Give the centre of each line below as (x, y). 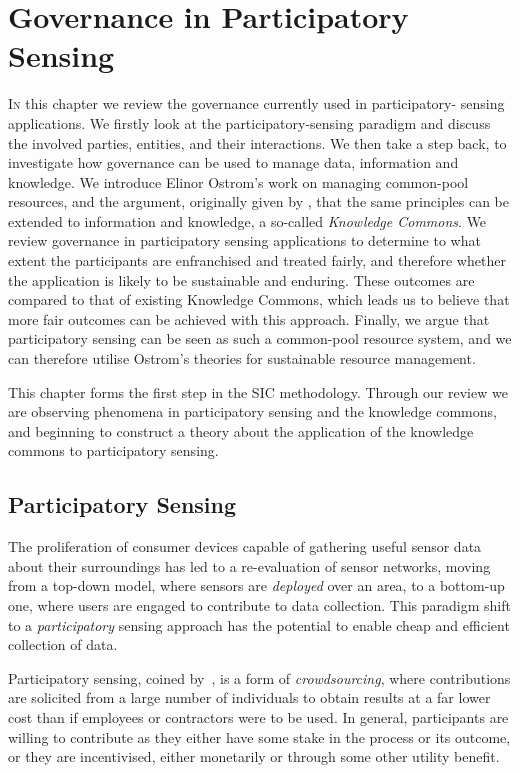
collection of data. (63, 644)
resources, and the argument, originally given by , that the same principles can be (259, 201)
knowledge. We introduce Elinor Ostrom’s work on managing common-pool (238, 181)
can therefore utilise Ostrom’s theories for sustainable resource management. (242, 358)
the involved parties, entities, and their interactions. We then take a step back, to (257, 142)
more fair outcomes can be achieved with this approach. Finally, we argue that (249, 318)
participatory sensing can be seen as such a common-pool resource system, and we (260, 338)
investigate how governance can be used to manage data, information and (233, 162)
